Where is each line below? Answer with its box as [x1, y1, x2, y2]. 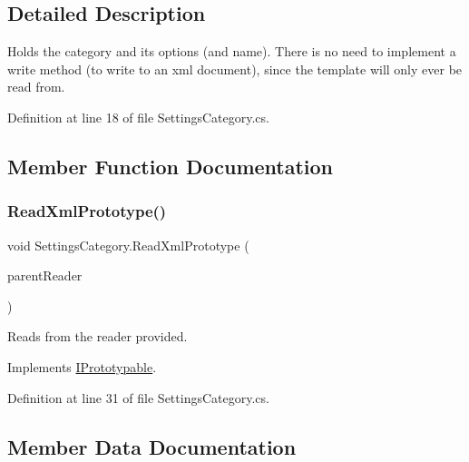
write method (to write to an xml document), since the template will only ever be [7, 59, 463, 78]
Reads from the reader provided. [7, 327, 188, 346]
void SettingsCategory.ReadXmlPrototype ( [7, 235, 249, 254]
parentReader [7, 266, 83, 285]
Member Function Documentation [7, 152, 334, 180]
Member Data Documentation [7, 432, 297, 460]
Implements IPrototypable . [7, 357, 157, 376]
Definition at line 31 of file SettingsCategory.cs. [7, 388, 269, 407]
